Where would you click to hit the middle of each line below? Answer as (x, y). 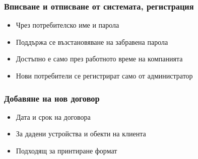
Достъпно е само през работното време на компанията (99, 59)
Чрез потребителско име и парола (68, 25)
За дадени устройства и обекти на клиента (81, 134)
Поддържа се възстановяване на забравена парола (92, 42)
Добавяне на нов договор (52, 98)
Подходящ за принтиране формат (67, 150)
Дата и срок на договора (53, 116)
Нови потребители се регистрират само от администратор (104, 75)
